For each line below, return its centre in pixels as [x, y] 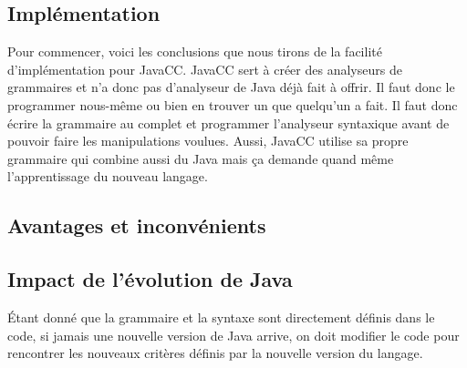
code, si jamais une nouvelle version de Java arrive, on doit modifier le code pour [233, 335]
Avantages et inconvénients [137, 225]
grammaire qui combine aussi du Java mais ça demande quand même [201, 158]
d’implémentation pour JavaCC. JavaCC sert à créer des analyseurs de [205, 69]
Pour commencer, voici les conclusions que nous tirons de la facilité [195, 51]
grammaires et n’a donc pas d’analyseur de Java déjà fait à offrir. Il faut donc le [231, 87]
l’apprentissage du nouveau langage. [108, 176]
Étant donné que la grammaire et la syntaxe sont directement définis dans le [221, 317]
